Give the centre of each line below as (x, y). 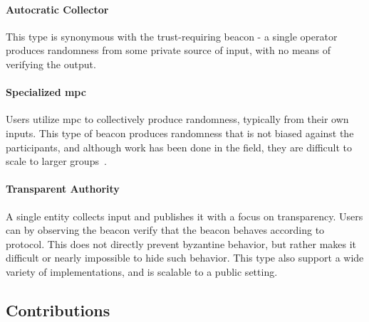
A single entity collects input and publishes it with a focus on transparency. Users (184, 216)
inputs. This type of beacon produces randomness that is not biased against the (180, 133)
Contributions (58, 310)
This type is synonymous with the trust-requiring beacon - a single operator (172, 36)
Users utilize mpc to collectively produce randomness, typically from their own (177, 119)
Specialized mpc (46, 92)
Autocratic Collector (57, 9)
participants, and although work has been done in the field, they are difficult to (179, 147)
